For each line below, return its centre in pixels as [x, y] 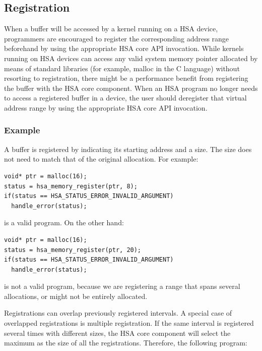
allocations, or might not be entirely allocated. [76, 296]
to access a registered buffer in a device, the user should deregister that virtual [125, 98]
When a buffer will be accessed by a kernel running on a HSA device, [111, 29]
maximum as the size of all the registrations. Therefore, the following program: [126, 343]
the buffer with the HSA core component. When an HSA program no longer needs [131, 88]
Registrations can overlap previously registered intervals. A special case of [118, 313]
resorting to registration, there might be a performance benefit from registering [126, 78]
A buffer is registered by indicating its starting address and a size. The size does [128, 149]
